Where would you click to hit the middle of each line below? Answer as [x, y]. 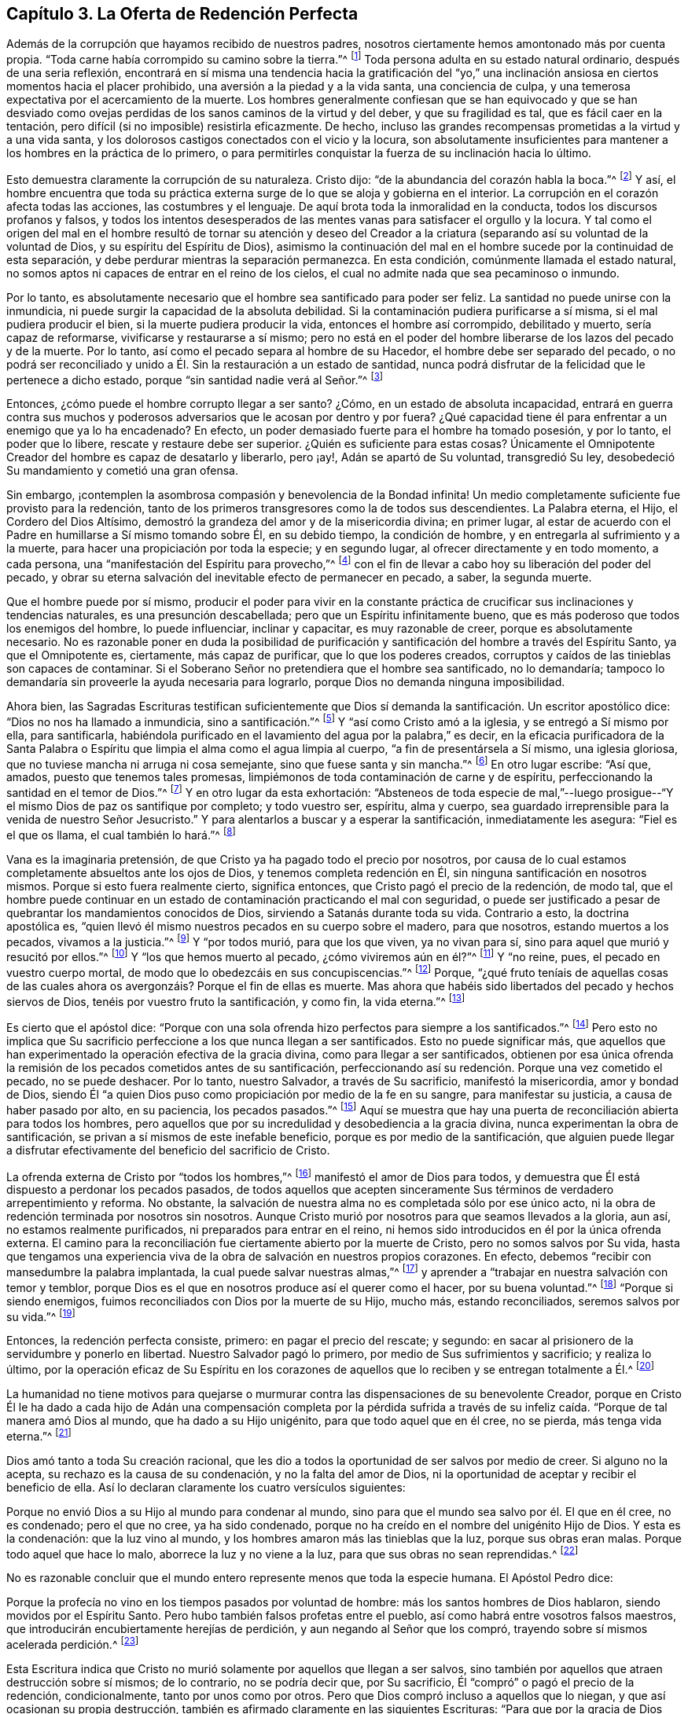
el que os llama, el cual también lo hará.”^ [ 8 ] [121, 834]
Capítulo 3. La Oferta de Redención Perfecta [182, 14]
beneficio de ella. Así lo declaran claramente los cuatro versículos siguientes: [206, 1487]
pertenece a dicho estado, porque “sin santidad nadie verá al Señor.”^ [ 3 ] [195, 378]
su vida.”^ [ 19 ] [41, 1315]
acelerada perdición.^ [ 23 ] [73, 1643]
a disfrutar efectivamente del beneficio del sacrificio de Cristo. [168, 1150]
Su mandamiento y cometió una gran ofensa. [122, 471]
